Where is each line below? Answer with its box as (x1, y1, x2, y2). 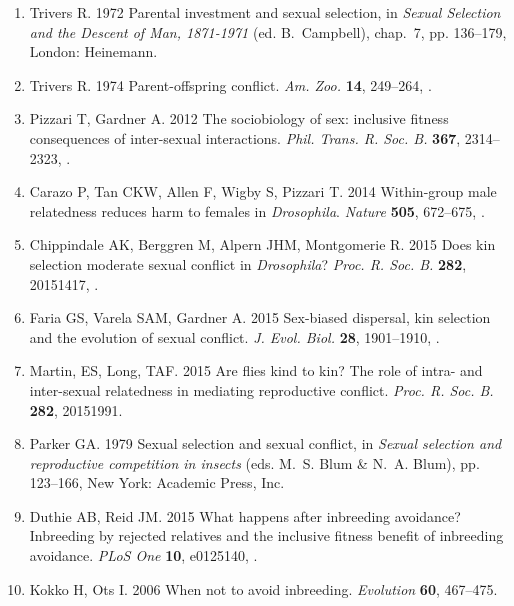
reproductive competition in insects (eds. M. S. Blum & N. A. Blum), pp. (29, 452, 480, 473)
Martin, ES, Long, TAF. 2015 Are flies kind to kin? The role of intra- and (29, 360, 483, 381)
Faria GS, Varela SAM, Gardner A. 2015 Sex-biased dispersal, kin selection (29, 307, 491, 328)
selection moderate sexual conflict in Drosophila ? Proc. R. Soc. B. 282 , (29, 253, 467, 274)
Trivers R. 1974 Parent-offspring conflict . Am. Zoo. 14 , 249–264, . (29, 74, 432, 95)
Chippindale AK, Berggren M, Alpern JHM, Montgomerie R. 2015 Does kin (29, 234, 496, 255)
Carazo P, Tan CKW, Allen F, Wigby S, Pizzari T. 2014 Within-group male (29, 181, 497, 202)
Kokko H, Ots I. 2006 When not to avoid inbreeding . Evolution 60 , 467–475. (29, 578, 498, 599)
